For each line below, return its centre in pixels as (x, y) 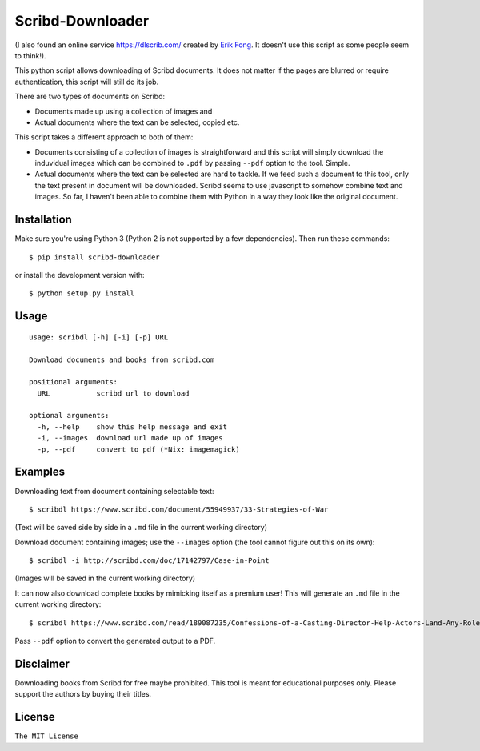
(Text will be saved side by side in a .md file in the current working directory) (141, 528)
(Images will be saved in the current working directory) (105, 578)
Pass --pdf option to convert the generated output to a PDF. (115, 641)
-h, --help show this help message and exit (132, 427)
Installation (43, 220)
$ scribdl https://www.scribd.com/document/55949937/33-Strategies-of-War (179, 509)
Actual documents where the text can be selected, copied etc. (137, 122)
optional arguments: (69, 416)
